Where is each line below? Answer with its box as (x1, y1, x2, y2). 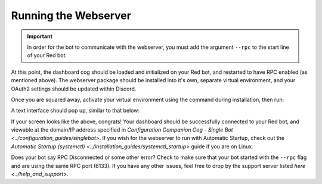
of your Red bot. (27, 52, 67, 59)
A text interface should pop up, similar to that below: (11, 107, 140, 114)
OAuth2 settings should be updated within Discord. (11, 85, 137, 92)
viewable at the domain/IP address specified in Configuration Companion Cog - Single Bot (11, 126, 233, 133)
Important (27, 33, 53, 40)
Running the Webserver (11, 9, 131, 22)
